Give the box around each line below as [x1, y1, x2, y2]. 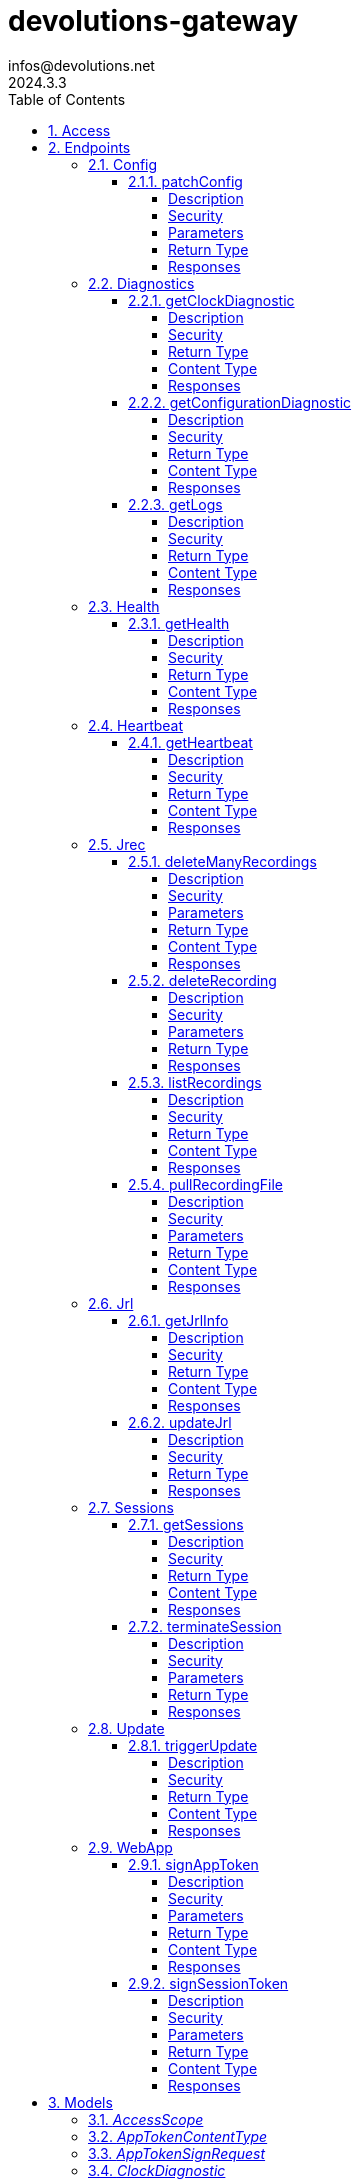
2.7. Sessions [88, 1498, 174, 1516]
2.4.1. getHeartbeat [128, 733, 253, 751]
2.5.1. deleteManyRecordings [128, 852, 317, 870]
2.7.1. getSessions [128, 1515, 244, 1533]
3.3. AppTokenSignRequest [88, 2144, 266, 2162]
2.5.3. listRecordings [128, 1073, 262, 1091]
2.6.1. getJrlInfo [128, 1311, 229, 1329]
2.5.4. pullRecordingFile [128, 1175, 283, 1193]
